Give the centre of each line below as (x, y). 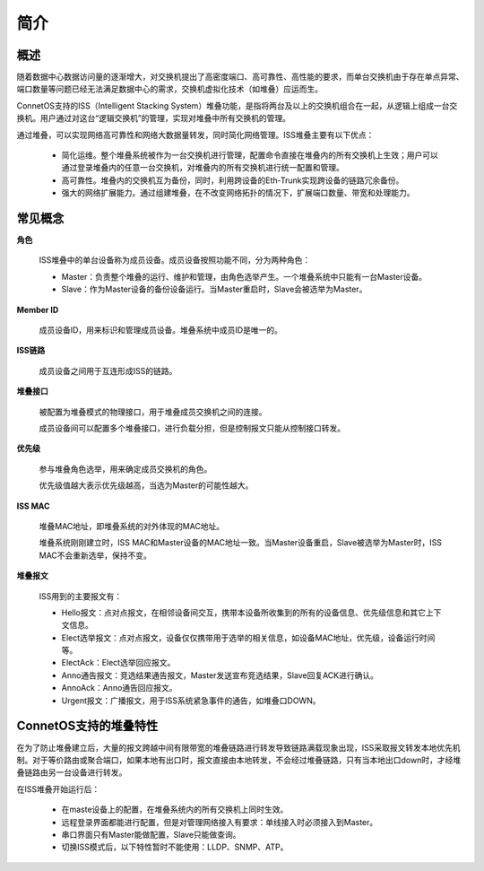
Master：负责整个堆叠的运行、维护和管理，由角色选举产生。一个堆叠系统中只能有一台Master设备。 (244, 276)
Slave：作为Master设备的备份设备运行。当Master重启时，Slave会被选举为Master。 (214, 289)
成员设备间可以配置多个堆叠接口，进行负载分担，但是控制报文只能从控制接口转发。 (192, 428)
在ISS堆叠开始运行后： (58, 788)
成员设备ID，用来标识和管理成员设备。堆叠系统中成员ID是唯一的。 (160, 330)
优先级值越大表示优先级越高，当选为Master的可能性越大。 (146, 485)
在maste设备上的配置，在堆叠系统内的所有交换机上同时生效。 (175, 810)
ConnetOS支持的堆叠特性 (87, 726)
